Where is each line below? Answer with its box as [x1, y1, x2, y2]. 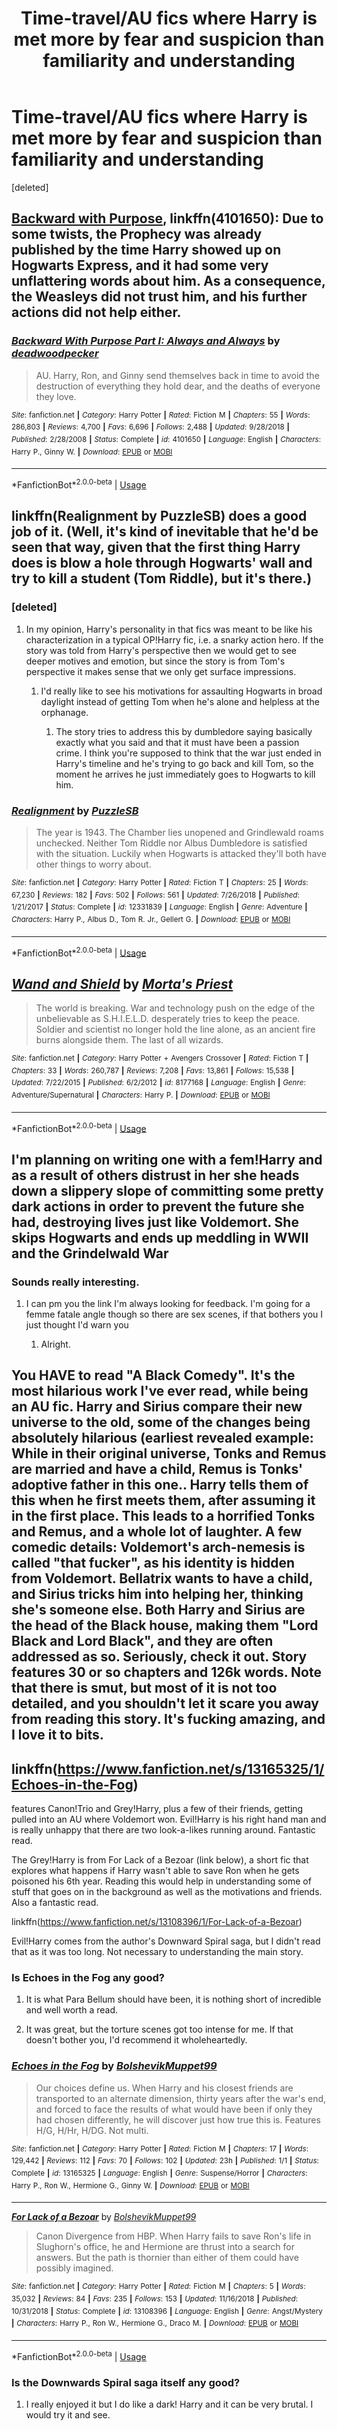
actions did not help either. [11, 304, 182, 321]
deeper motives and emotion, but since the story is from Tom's [25, 655, 286, 667]
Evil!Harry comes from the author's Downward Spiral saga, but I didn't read [11, 1935, 321, 1947]
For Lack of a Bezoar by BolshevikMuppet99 [11, 2211, 197, 2223]
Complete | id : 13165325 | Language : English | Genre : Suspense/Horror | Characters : [11, 2168, 308, 2179]
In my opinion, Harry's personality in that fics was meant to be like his [25, 623, 313, 635]
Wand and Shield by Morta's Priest [11, 975, 234, 992]
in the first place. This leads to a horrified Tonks [11, 1508, 316, 1525]
